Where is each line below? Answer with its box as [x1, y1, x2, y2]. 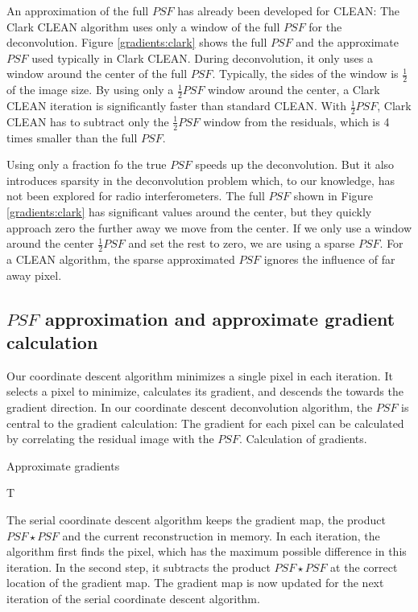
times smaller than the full [6, 129, 138, 146]
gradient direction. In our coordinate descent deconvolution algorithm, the [6, 399, 373, 416]
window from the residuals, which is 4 [203, 113, 390, 129]
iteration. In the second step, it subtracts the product [6, 558, 271, 575]
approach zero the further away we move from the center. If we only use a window [6, 219, 412, 236]
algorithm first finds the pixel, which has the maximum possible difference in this [6, 543, 407, 560]
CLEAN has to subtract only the [6, 113, 169, 129]
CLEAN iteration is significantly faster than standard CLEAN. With [6, 97, 347, 114]
